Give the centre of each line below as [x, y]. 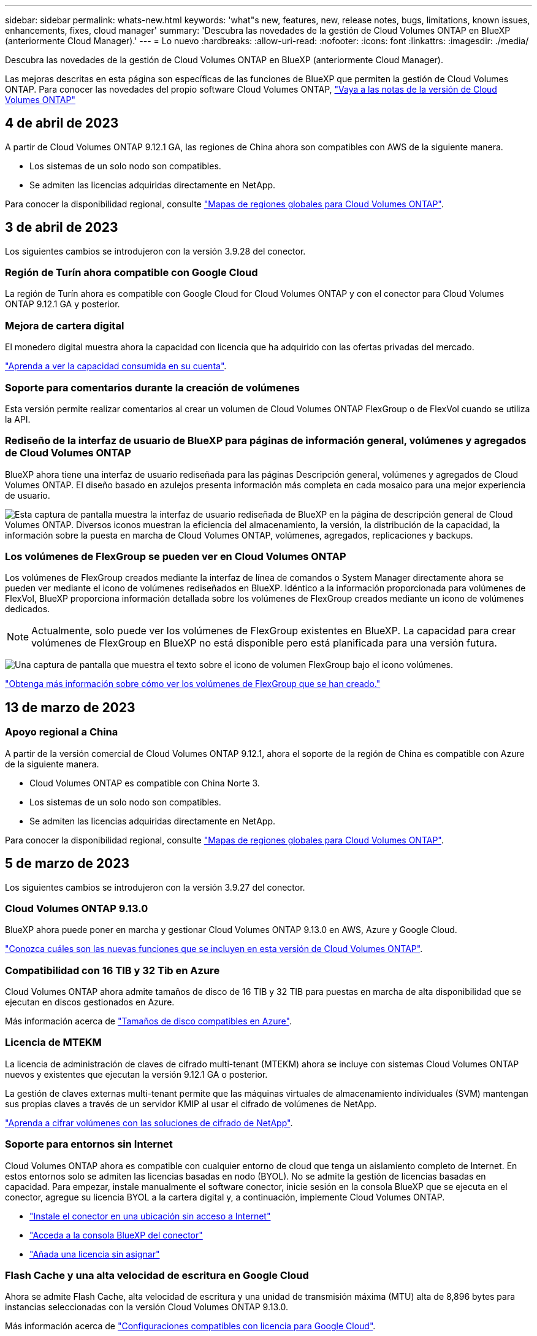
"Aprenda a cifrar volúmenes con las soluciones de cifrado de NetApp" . [149, 1123]
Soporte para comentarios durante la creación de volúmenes [152, 387]
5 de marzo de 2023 [67, 864]
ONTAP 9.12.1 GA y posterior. [63, 304]
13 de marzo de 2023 [70, 707]
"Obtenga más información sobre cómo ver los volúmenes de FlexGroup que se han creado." [193, 684]
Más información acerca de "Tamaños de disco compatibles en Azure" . [148, 1021]
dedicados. [28, 609]
